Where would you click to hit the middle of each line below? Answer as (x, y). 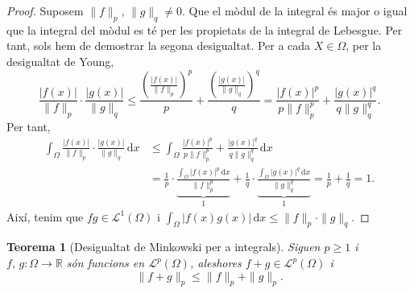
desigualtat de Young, (60, 61)
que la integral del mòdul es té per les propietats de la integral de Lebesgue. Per (205, 29)
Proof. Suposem (45, 10)
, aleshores (215, 263)
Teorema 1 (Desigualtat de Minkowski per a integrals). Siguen (164, 247)
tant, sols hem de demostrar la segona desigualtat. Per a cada (159, 45)
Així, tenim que (45, 216)
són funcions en (106, 263)
